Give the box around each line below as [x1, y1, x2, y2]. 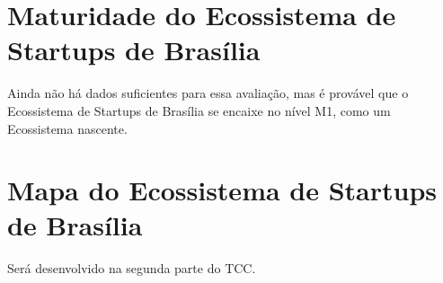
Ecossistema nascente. [7, 119, 128, 137]
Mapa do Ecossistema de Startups [7, 172, 438, 208]
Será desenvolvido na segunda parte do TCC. [7, 259, 256, 278]
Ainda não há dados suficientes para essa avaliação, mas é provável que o [7, 84, 409, 102]
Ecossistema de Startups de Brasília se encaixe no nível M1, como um [7, 101, 391, 119]
